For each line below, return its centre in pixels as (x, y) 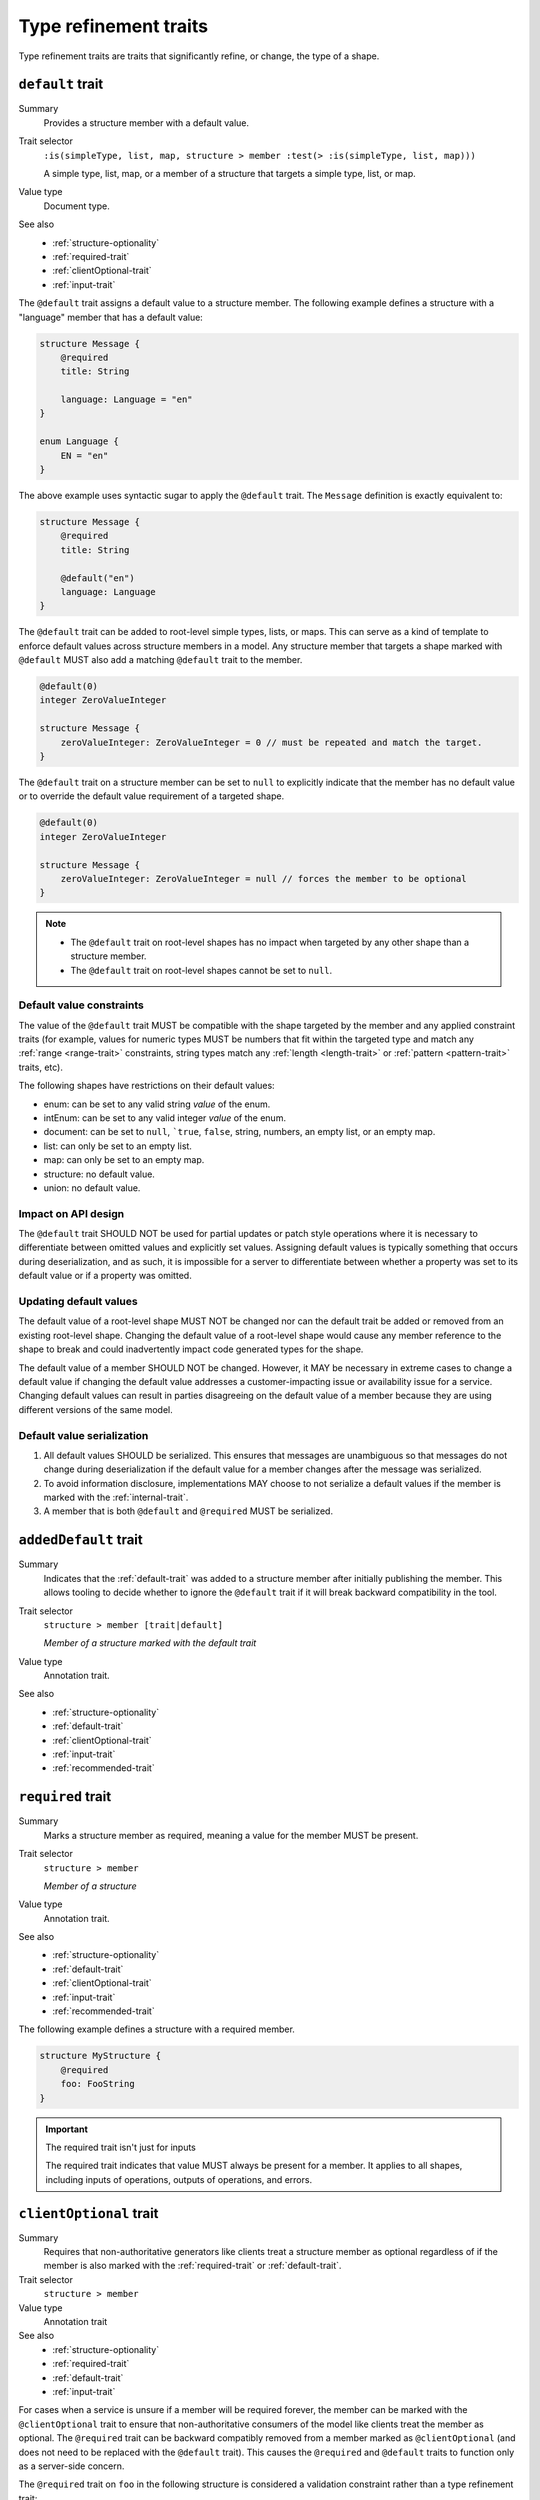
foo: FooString (97, 2084)
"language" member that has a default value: (111, 317)
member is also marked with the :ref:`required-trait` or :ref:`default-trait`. (192, 2266)
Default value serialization (83, 1435)
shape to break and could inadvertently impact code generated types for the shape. (191, 1349)
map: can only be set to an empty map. (124, 1160)
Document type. (76, 206)
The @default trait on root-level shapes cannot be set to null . (201, 970)
